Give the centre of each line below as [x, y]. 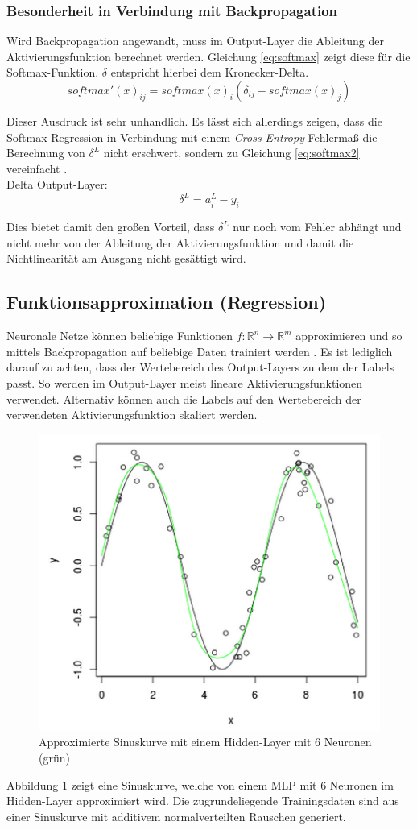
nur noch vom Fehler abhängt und [317, 227]
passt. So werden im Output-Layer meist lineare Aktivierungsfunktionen [185, 383]
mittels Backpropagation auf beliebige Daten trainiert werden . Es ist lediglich [200, 351]
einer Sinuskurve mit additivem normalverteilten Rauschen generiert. [176, 816]
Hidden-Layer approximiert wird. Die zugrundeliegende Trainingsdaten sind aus [203, 801]
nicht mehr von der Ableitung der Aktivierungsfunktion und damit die [180, 242]
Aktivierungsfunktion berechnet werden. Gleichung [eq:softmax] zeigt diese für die [208, 56]
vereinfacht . [37, 168]
